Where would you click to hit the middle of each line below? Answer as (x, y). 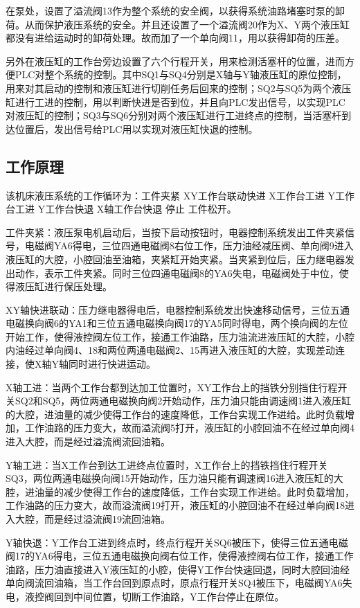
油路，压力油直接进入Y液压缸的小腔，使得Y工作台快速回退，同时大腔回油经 (178, 569)
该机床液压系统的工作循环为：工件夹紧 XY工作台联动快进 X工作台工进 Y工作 (180, 195)
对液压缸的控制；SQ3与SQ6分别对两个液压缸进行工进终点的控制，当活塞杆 (174, 115)
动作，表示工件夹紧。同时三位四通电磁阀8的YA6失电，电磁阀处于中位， (177, 272)
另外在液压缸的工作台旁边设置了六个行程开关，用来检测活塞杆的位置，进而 (175, 61)
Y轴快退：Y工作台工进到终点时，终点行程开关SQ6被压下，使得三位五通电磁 (177, 542)
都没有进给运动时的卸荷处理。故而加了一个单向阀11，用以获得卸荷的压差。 (175, 38)
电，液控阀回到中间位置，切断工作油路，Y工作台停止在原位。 (145, 596)
